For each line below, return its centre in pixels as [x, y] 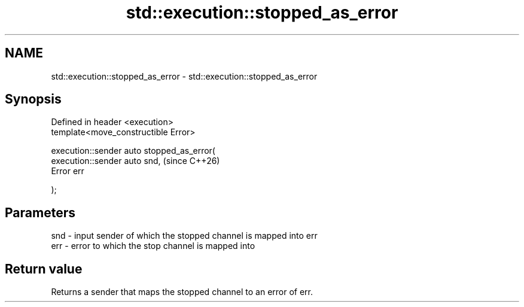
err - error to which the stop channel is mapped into [153, 246]
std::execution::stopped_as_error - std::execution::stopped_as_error [184, 76]
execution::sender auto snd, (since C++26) [135, 161]
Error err [68, 171]
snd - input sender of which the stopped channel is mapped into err [184, 236]
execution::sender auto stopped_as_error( [133, 151]
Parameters [40, 212]
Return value [44, 269]
